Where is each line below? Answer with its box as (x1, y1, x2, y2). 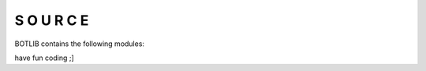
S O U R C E (14, 12, 89, 29)
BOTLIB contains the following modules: (14, 39, 145, 48)
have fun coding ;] (14, 53, 74, 62)
